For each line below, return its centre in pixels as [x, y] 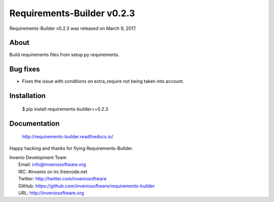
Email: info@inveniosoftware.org [52, 165]
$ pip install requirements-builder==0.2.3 [65, 109]
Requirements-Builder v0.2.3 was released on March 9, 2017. [73, 28]
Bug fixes [25, 69]
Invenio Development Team [38, 157]
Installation [27, 96]
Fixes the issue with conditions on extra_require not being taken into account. [103, 82]
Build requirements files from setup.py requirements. [64, 55]
